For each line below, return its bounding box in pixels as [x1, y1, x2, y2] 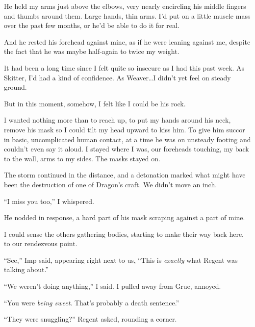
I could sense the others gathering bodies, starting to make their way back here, [4, 228, 244, 239]
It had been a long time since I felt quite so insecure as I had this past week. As [4, 62, 245, 73]
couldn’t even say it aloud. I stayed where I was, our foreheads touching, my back [4, 144, 249, 154]
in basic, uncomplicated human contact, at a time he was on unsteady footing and [4, 134, 251, 144]
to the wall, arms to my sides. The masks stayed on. [4, 153, 160, 163]
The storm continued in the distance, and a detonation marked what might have [4, 170, 246, 180]
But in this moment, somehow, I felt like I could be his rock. [4, 98, 186, 108]
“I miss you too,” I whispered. [4, 196, 94, 206]
